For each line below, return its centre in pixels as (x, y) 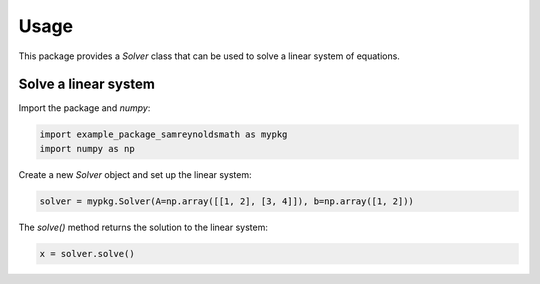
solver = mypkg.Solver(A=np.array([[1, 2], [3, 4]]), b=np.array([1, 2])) (227, 201)
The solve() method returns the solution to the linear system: (143, 227)
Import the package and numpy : (84, 108)
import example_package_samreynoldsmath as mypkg (163, 134)
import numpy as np (87, 148)
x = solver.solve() (87, 253)
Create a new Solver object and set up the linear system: (135, 174)
